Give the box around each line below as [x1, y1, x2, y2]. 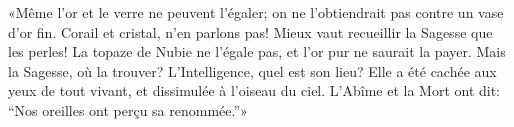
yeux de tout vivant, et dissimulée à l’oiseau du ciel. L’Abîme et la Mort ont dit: [8, 80, 501, 101]
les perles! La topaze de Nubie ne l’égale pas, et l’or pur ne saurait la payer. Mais [8, 41, 506, 62]
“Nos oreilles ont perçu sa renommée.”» [8, 99, 248, 120]
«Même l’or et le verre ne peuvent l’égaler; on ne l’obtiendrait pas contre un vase [8, 2, 504, 22]
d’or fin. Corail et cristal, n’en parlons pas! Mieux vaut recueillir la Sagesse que [8, 21, 493, 42]
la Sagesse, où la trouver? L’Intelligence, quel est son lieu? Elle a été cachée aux [8, 60, 497, 81]
